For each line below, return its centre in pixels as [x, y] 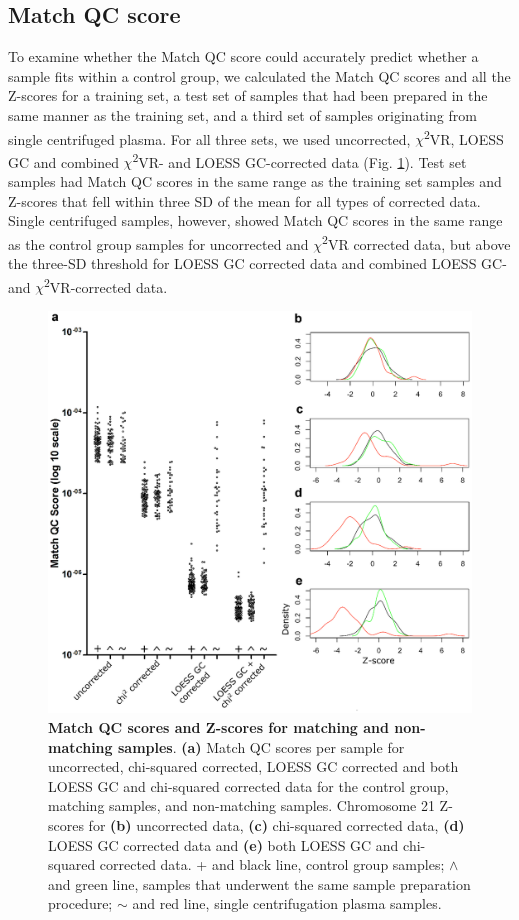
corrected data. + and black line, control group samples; [272, 864]
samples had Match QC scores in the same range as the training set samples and [255, 181]
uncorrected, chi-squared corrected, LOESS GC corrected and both [253, 766]
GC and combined [63, 161]
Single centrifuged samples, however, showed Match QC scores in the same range [255, 220]
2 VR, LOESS [463, 137]
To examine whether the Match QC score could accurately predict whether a [243, 56]
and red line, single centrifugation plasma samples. [287, 903]
